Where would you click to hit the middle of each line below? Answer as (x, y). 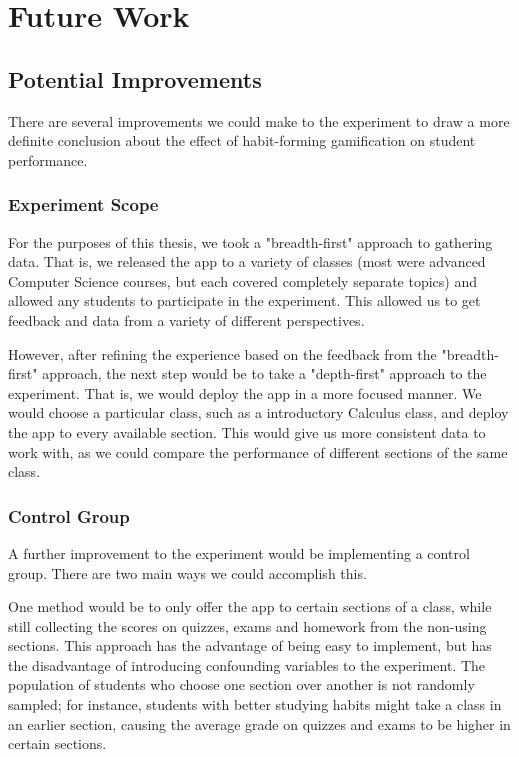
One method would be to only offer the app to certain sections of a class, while (250, 606)
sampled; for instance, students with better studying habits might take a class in (255, 704)
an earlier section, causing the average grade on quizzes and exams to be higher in (259, 723)
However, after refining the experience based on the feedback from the (222, 353)
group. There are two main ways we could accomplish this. (187, 572)
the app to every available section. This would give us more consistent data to (247, 431)
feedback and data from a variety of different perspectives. (186, 319)
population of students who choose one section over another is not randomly (241, 684)
